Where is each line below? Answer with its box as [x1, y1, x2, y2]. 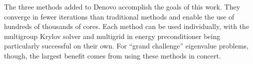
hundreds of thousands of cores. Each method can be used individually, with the [4, 21, 250, 31]
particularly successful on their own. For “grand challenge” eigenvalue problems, [4, 40, 249, 51]
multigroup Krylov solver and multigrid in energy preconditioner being [4, 30, 221, 41]
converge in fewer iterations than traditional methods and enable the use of [4, 11, 235, 21]
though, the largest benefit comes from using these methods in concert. [4, 50, 221, 60]
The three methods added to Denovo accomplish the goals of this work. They [4, 1, 241, 11]
